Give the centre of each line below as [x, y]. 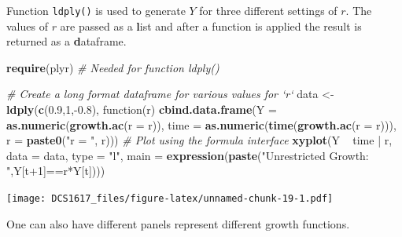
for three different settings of [268, 10]
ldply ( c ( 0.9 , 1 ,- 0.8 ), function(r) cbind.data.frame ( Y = [142, 109]
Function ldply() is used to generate [96, 10]
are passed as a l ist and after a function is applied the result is [211, 26]
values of [27, 26]
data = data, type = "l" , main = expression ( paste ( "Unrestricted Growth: [188, 155]
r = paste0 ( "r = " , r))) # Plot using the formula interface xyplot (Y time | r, [199, 140]
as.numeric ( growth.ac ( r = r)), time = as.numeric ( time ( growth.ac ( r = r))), [201, 124]
